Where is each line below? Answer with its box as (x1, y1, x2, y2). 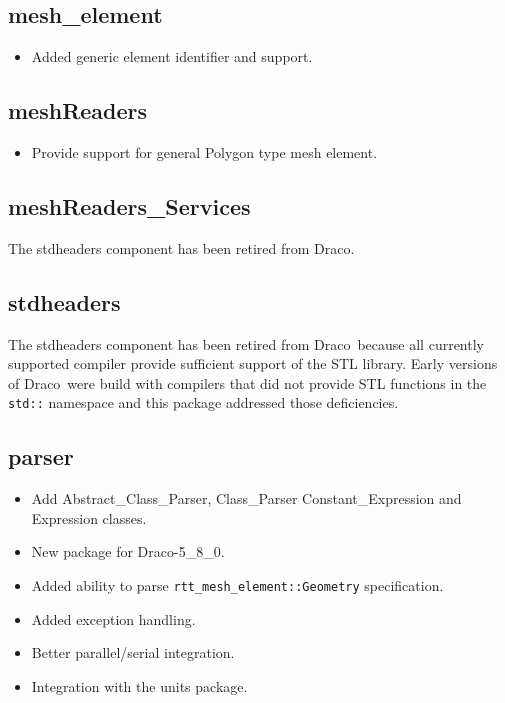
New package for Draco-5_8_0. (31, 541, 225, 562)
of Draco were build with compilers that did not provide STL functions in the (8, 372, 487, 393)
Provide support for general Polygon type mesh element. (31, 142, 378, 162)
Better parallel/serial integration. (31, 642, 235, 663)
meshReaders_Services (8, 190, 251, 221)
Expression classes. (31, 507, 147, 528)
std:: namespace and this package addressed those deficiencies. (8, 392, 399, 413)
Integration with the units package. (31, 675, 248, 696)
